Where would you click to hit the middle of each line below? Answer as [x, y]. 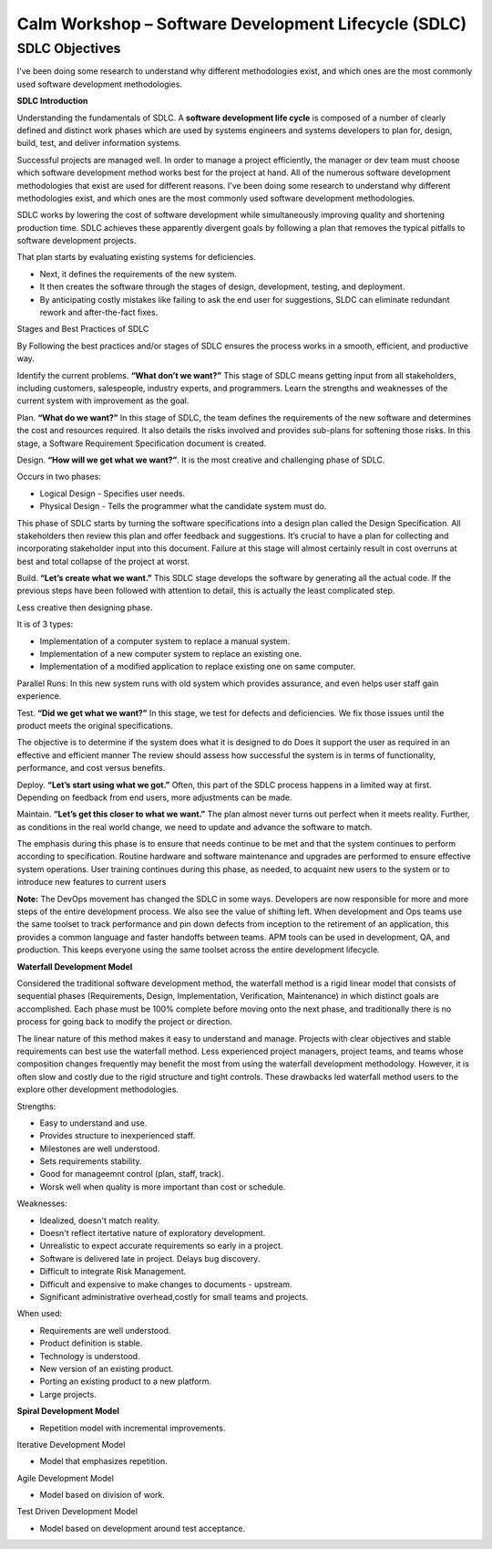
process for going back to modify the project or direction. [124, 1022]
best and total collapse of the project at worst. [103, 561]
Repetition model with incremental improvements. [133, 1428]
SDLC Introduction [52, 101]
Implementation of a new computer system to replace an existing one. [171, 654]
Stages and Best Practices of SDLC [83, 329]
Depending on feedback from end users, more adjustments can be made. [154, 797]
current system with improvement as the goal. [103, 400]
